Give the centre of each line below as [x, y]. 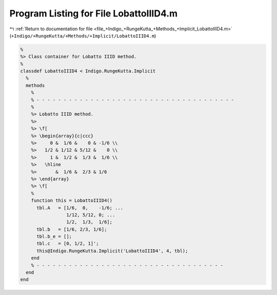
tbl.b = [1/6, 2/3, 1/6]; [72, 229]
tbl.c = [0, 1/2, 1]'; [68, 244]
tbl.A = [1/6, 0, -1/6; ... [80, 208]
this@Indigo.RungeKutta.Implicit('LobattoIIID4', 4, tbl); [112, 251]
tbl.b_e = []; [54, 237]
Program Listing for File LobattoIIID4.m [94, 13]
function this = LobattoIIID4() [72, 201]
